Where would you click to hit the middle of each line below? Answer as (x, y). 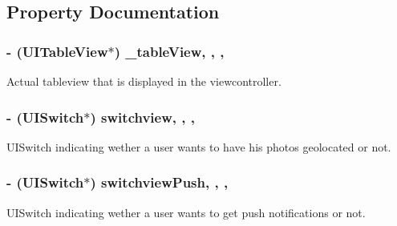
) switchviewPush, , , (159, 182)
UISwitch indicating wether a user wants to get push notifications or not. (186, 212)
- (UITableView (57, 51)
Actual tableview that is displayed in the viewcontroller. (144, 81)
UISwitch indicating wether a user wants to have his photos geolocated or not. (199, 146)
